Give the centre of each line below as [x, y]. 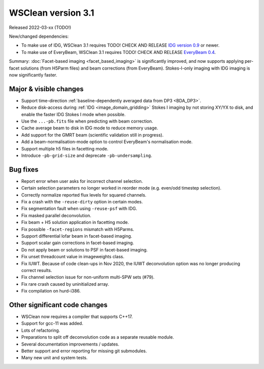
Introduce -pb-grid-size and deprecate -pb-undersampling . [87, 155]
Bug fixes [24, 169]
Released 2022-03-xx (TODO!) [40, 27]
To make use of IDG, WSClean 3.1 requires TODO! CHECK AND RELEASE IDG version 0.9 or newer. [120, 45]
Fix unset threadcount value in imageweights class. [73, 257]
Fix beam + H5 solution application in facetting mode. [75, 222]
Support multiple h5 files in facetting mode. [65, 148]
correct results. [37, 270]
